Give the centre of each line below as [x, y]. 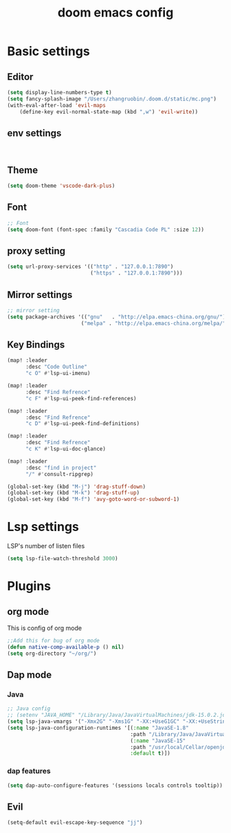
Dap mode [30, 674]
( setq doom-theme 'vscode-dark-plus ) [61, 186]
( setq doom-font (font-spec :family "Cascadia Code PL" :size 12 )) [106, 229]
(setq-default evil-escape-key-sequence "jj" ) [75, 823]
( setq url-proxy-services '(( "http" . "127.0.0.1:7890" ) [90, 267]
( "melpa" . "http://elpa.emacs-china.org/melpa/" [153, 323]
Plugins [29, 586]
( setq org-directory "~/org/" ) [52, 653]
